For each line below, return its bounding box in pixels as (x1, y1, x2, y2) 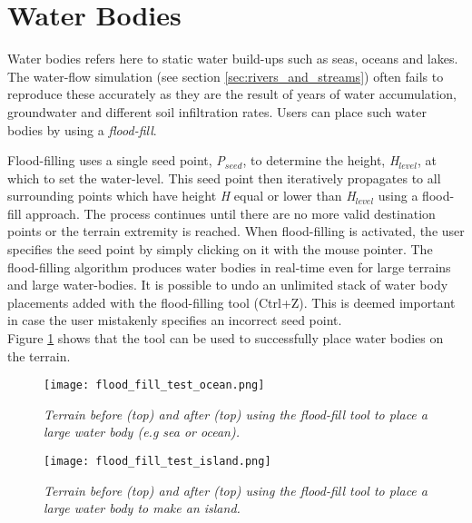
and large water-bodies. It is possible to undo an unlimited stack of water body (7, 275, 448, 294)
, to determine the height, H (242, 151, 399, 170)
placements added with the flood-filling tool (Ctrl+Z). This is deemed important (7, 292, 456, 311)
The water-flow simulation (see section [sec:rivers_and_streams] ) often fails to (7, 66, 444, 85)
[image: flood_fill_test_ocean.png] (44, 379, 265, 392)
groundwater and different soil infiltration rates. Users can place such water (7, 102, 427, 121)
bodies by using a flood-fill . (7, 120, 157, 139)
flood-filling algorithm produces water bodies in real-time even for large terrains (7, 257, 451, 276)
